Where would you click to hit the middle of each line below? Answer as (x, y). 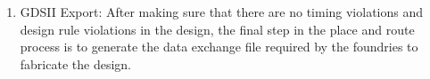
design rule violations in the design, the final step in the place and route (217, 29)
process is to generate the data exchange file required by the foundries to (219, 47)
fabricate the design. (75, 63)
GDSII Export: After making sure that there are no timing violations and (222, 12)
